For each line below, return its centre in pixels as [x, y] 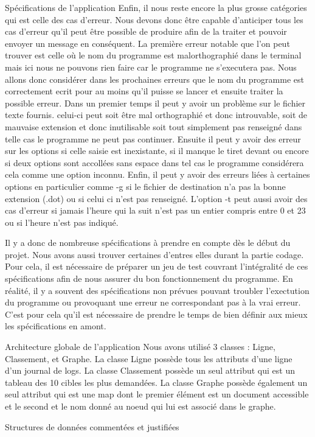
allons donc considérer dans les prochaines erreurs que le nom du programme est [154, 79]
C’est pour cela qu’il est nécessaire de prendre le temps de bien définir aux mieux [156, 314]
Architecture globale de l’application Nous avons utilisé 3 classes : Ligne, [140, 347]
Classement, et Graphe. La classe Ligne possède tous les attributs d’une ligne [149, 358]
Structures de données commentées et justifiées [92, 426]
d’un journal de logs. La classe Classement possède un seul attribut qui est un [150, 370]
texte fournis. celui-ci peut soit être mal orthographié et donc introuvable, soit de [156, 115]
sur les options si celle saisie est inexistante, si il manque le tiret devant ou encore [157, 151]
